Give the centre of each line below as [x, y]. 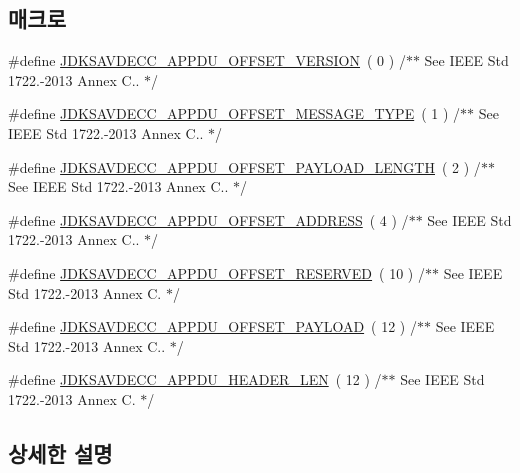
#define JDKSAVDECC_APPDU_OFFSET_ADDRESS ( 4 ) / [208, 219]
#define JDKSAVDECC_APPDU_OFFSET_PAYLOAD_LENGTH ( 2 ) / [244, 166]
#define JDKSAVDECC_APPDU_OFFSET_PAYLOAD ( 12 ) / [212, 326]
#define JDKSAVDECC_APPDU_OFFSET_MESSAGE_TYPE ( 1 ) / [234, 113]
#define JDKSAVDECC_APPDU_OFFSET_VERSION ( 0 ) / [207, 60]
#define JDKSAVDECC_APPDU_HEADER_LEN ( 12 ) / [195, 379]
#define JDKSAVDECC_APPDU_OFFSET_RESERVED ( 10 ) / [216, 272]
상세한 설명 [60, 452]
